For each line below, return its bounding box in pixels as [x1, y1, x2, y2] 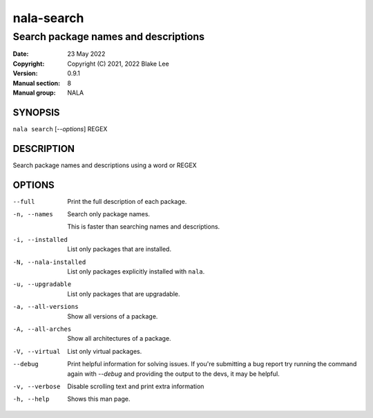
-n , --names [12, 211, 53, 218]
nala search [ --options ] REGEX [12, 124, 108, 133]
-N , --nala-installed [12, 258, 86, 266]
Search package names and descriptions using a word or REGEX [12, 161, 197, 169]
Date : [12, 50, 29, 58]
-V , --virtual [12, 348, 61, 355]
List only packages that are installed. [67, 245, 172, 254]
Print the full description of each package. [67, 197, 187, 205]
